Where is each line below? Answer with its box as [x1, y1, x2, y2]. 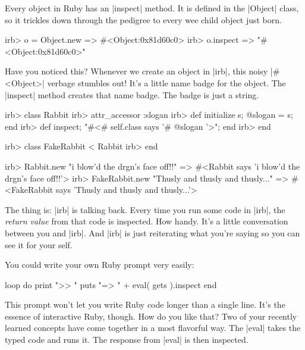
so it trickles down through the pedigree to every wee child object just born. [5, 13, 282, 26]
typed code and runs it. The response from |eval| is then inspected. [5, 333, 249, 346]
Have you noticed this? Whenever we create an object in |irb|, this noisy [5, 65, 268, 77]
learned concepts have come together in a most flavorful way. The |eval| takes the [5, 321, 301, 334]
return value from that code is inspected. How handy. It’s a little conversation [5, 215, 288, 227]
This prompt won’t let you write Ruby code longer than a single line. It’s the [5, 298, 285, 311]
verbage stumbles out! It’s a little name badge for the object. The [47, 76, 286, 89]
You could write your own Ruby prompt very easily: [5, 258, 194, 271]
